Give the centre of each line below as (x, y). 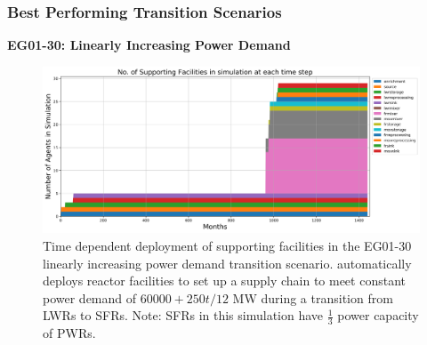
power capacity (378, 315)
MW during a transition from (313, 297)
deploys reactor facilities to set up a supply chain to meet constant (224, 281)
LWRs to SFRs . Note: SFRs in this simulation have (183, 315)
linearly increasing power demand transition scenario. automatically (227, 263)
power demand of (90, 297)
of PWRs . (69, 333)
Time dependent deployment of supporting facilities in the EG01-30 (227, 245)
